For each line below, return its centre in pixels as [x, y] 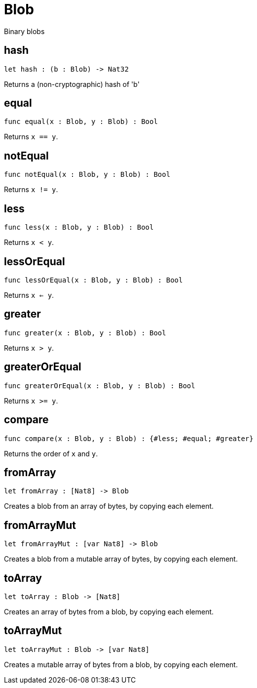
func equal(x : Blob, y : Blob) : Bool [81, 122]
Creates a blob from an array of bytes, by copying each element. [109, 506]
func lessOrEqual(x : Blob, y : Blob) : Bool [93, 280]
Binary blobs [24, 31]
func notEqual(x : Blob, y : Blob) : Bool [87, 175]
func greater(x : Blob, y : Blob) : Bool [85, 333]
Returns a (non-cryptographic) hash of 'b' [72, 84]
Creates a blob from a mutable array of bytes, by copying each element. [121, 559]
